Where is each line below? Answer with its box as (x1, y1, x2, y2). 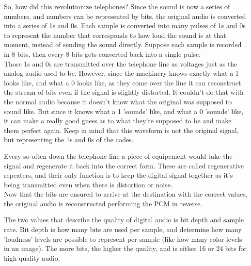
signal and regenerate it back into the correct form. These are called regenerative (4, 160, 244, 170)
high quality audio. (4, 252, 60, 263)
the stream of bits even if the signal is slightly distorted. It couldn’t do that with (4, 87, 244, 97)
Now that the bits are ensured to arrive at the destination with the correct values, (4, 189, 248, 199)
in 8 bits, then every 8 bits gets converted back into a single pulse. (4, 49, 201, 59)
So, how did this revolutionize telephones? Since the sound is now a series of (4, 1, 230, 11)
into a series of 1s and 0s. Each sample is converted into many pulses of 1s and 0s (4, 20, 246, 31)
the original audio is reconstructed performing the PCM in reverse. (4, 198, 203, 208)
